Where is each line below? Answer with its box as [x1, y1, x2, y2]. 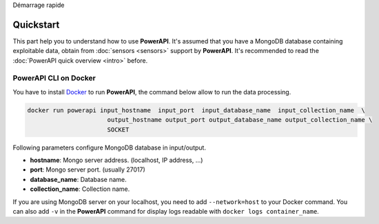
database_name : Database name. [30, 175, 127, 183]
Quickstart [12, 19, 60, 30]
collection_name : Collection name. [30, 185, 130, 193]
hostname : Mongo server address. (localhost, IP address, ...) [30, 156, 203, 164]
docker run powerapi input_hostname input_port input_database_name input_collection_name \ [27, 106, 365, 114]
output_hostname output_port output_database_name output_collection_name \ [107, 116, 373, 124]
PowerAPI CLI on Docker [12, 73, 96, 83]
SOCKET [107, 125, 130, 134]
